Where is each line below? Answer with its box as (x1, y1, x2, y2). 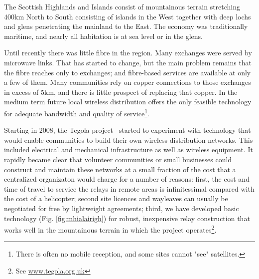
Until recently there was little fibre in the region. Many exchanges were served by (4, 47, 252, 58)
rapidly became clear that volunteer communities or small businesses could (4, 154, 232, 164)
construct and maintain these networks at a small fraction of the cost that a (4, 164, 236, 174)
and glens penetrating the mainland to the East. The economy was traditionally (4, 21, 248, 31)
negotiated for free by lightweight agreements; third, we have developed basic (4, 203, 239, 213)
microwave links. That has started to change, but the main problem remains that (4, 57, 252, 67)
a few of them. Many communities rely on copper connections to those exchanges (4, 77, 251, 87)
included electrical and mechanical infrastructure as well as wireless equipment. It (4, 144, 253, 155)
